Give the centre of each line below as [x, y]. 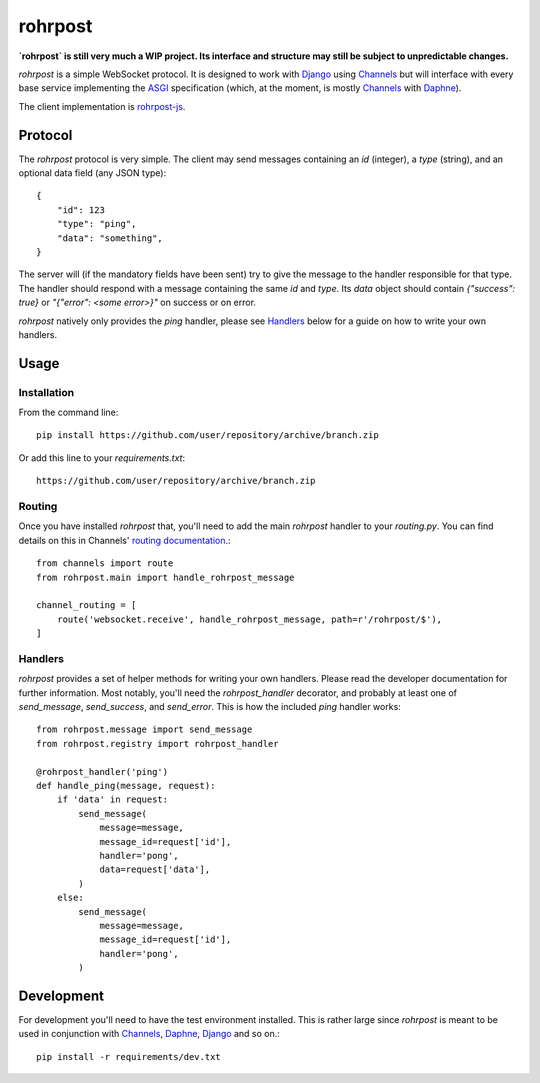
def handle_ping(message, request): [126, 785]
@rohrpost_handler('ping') [102, 771]
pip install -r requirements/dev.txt [129, 1056]
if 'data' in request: [112, 799]
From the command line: [68, 412]
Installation [46, 392]
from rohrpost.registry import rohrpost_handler [157, 743]
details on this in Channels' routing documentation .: [124, 540]
